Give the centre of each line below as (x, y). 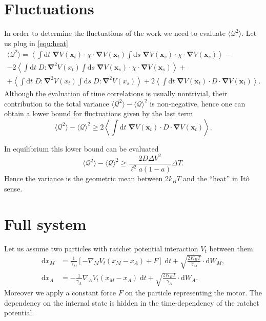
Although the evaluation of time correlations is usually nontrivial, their (116, 93)
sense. (13, 188)
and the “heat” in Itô (216, 178)
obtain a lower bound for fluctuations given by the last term (99, 113)
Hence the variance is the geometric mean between (84, 178)
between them (231, 248)
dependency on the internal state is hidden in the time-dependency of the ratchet (132, 302)
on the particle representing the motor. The (193, 293)
